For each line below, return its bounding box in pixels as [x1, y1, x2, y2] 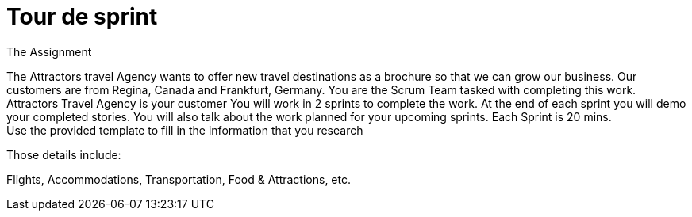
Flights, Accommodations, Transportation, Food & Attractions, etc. [6, 172, 351, 186]
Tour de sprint [6, 3, 158, 30]
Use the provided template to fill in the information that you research [6, 123, 363, 137]
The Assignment [6, 44, 92, 59]
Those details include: [6, 147, 121, 162]
